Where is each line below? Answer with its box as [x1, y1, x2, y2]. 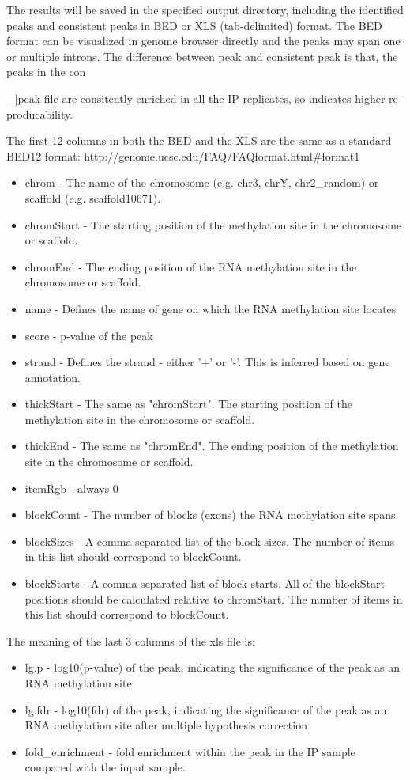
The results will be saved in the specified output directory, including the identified [6, 2, 404, 17]
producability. [6, 105, 73, 122]
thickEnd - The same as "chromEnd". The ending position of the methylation [24, 437, 399, 454]
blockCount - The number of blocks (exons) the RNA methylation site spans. [24, 506, 399, 523]
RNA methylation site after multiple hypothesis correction [24, 717, 307, 733]
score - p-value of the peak [24, 327, 153, 343]
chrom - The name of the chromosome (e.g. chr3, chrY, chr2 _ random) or [24, 174, 379, 191]
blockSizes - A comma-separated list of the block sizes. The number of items [24, 532, 394, 549]
